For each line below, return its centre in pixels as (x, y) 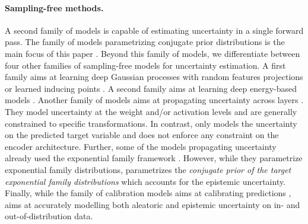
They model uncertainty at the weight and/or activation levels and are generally (151, 111)
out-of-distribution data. (49, 216)
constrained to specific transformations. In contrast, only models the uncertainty (151, 123)
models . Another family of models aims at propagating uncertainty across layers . (154, 100)
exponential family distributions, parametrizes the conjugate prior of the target (148, 169)
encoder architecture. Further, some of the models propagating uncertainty (141, 146)
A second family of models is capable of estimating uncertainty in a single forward (154, 30)
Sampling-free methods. (54, 7)
